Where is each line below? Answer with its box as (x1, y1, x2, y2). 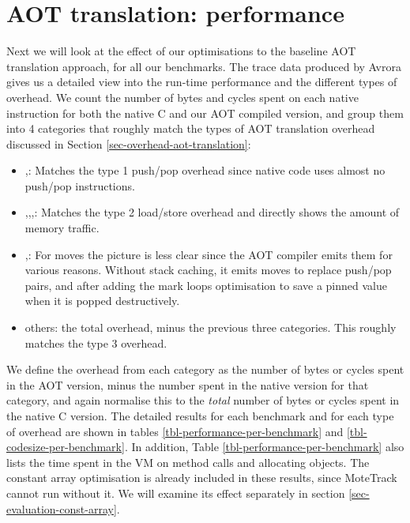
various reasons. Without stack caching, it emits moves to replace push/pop (24, 261, 392, 278)
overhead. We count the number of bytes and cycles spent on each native (6, 88, 359, 105)
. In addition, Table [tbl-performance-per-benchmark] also (124, 438, 404, 455)
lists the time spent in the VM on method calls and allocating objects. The (6, 453, 370, 470)
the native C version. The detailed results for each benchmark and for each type (6, 408, 394, 423)
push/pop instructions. (24, 177, 135, 194)
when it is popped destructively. (24, 292, 180, 309)
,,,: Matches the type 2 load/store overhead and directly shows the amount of (24, 204, 400, 220)
